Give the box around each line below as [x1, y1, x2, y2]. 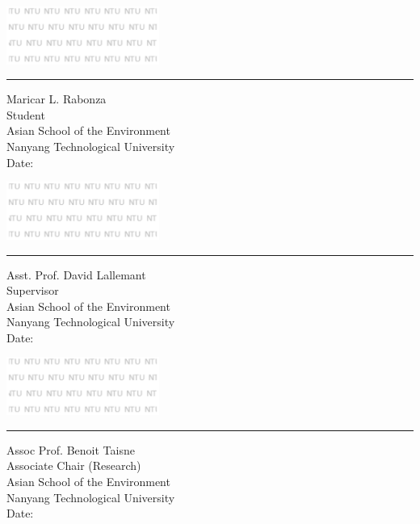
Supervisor [6, 282, 59, 299]
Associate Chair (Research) [6, 457, 141, 474]
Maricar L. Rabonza [6, 90, 107, 107]
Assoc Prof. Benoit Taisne [6, 441, 135, 458]
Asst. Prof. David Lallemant [6, 266, 146, 283]
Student [6, 106, 45, 123]
